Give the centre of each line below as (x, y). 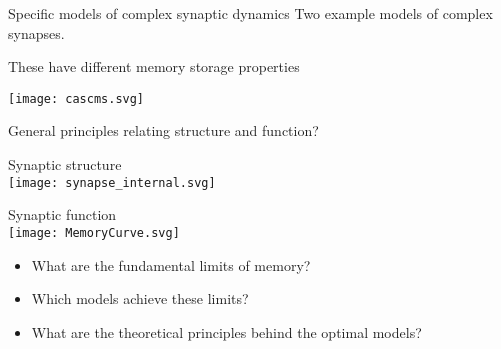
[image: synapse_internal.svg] (112, 182)
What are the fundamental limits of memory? (171, 264)
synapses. (36, 32)
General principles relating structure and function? (163, 130)
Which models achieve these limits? (140, 298)
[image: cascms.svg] (76, 98)
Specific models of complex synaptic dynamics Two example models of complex (250, 13)
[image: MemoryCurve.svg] (94, 232)
